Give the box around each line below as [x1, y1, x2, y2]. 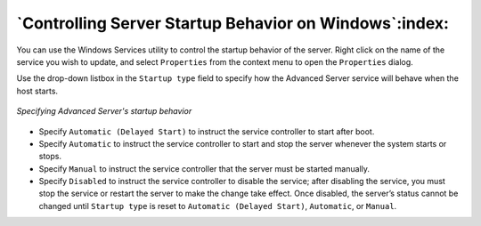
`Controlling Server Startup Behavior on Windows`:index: [16, 13, 450, 33]
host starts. [16, 85, 58, 96]
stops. [38, 151, 62, 162]
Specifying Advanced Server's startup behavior [16, 106, 192, 117]
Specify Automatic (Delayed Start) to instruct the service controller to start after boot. [38, 125, 375, 137]
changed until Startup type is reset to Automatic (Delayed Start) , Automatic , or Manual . [38, 200, 397, 211]
